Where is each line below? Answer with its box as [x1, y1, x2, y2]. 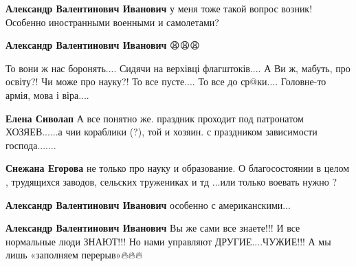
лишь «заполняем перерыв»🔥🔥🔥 [5, 247, 143, 262]
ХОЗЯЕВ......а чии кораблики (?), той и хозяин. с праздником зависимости [5, 124, 318, 139]
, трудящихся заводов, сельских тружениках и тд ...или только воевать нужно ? [5, 174, 337, 188]
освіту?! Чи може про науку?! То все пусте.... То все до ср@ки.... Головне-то [5, 74, 326, 89]
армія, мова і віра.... [5, 87, 89, 102]
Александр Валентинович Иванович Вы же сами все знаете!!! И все [5, 221, 300, 235]
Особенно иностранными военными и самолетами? [5, 14, 219, 29]
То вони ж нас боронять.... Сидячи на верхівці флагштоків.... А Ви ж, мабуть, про [5, 60, 351, 75]
